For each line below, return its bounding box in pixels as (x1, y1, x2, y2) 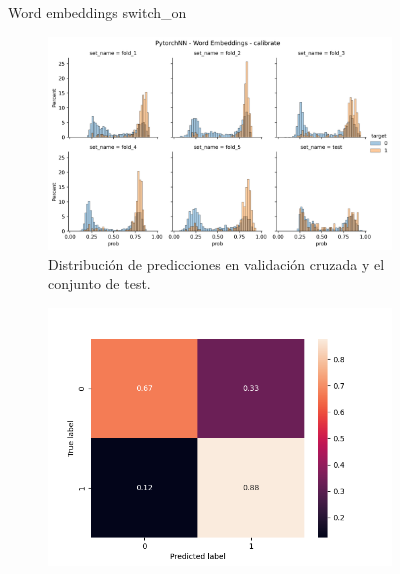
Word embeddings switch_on (8, 2, 187, 22)
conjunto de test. (48, 273, 151, 294)
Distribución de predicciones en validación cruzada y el (48, 253, 385, 274)
